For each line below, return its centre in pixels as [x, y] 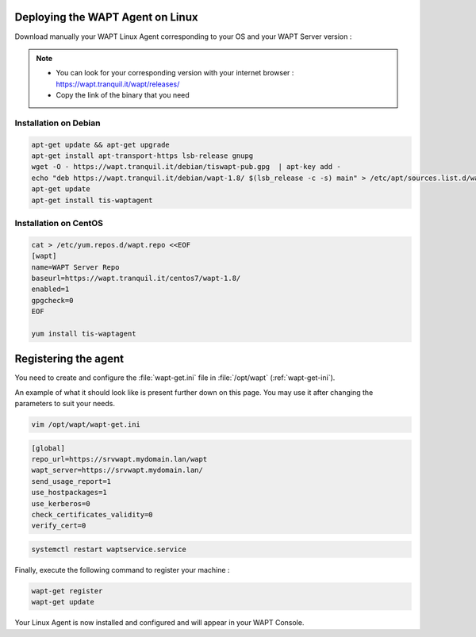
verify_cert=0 [59, 526]
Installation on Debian [58, 123]
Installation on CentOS [59, 223]
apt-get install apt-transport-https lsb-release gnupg [142, 156]
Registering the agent [69, 359]
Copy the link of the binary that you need [123, 95]
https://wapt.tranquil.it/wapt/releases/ [118, 84]
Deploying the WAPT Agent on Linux [106, 17]
